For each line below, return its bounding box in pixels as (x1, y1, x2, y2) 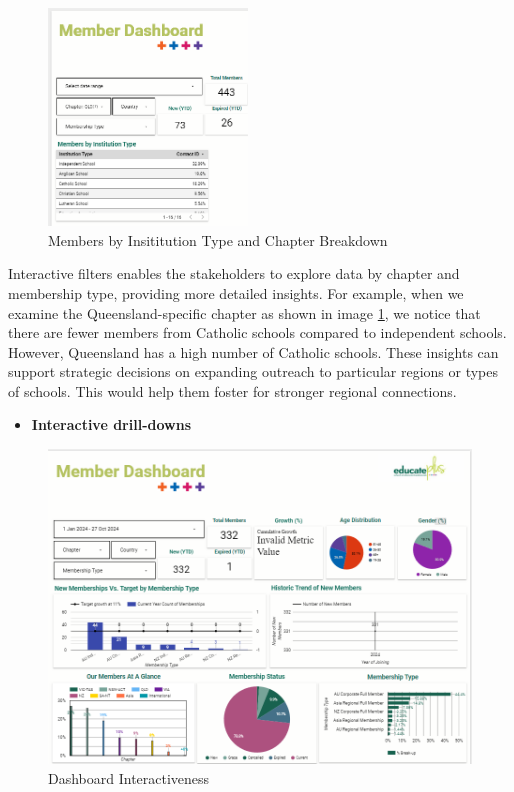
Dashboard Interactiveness (48, 767, 210, 788)
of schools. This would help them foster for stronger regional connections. (8, 380, 457, 401)
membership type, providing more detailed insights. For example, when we (8, 282, 464, 303)
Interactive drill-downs (31, 414, 191, 435)
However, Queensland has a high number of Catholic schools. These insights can (8, 341, 499, 362)
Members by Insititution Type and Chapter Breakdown (48, 229, 388, 250)
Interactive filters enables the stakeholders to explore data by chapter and (8, 263, 460, 284)
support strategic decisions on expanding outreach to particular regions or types (8, 361, 498, 382)
